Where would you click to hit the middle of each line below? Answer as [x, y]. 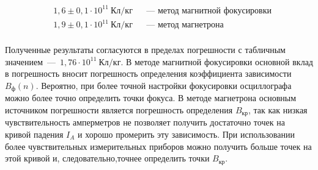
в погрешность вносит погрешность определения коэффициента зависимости [148, 73]
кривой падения [34, 134]
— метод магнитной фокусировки [209, 11]
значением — [30, 61]
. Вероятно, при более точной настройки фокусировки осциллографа [164, 85]
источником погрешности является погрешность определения [119, 109]
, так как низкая [278, 109]
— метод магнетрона [185, 25]
